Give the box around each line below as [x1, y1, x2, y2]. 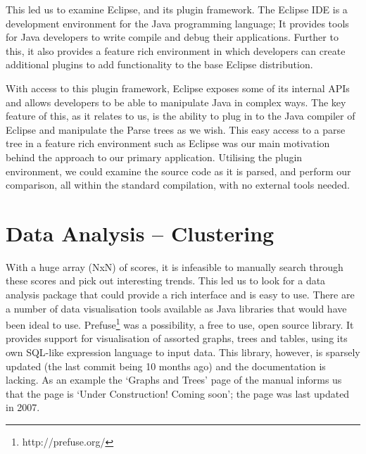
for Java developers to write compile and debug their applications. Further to [6, 30, 339, 44]
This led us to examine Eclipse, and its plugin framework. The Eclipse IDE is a [6, 2, 348, 16]
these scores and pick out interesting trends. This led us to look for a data [6, 273, 326, 288]
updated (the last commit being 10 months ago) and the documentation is [6, 358, 326, 373]
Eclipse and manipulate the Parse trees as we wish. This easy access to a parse [6, 122, 346, 137]
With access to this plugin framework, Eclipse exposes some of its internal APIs [6, 80, 350, 95]
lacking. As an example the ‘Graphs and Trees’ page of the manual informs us [6, 372, 342, 387]
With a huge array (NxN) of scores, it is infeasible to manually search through [6, 259, 343, 274]
